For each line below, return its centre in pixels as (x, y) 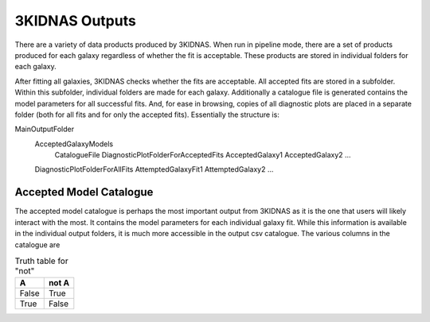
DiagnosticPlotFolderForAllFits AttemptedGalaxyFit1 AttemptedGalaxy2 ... (154, 169)
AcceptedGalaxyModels (74, 144)
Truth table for (41, 261)
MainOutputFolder (45, 129)
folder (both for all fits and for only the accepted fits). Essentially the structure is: (147, 114)
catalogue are (37, 244)
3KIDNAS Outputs (76, 21)
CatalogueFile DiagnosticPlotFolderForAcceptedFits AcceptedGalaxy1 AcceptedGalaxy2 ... (203, 155)
